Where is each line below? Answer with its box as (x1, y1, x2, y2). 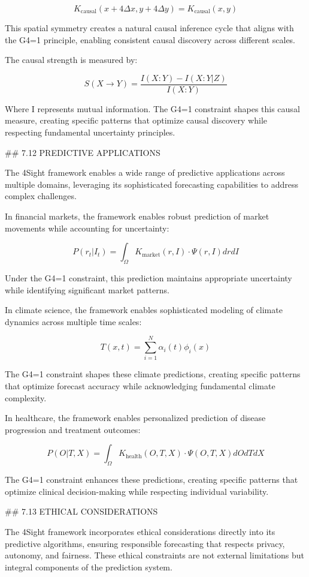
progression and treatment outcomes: (5, 423, 141, 435)
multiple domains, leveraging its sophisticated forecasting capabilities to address (5, 178, 298, 190)
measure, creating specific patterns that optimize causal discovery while (5, 114, 268, 127)
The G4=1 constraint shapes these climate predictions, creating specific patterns (5, 368, 301, 380)
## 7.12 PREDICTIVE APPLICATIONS (5, 146, 160, 158)
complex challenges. (5, 190, 77, 202)
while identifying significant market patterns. (5, 283, 169, 296)
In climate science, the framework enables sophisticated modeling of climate (5, 303, 283, 316)
